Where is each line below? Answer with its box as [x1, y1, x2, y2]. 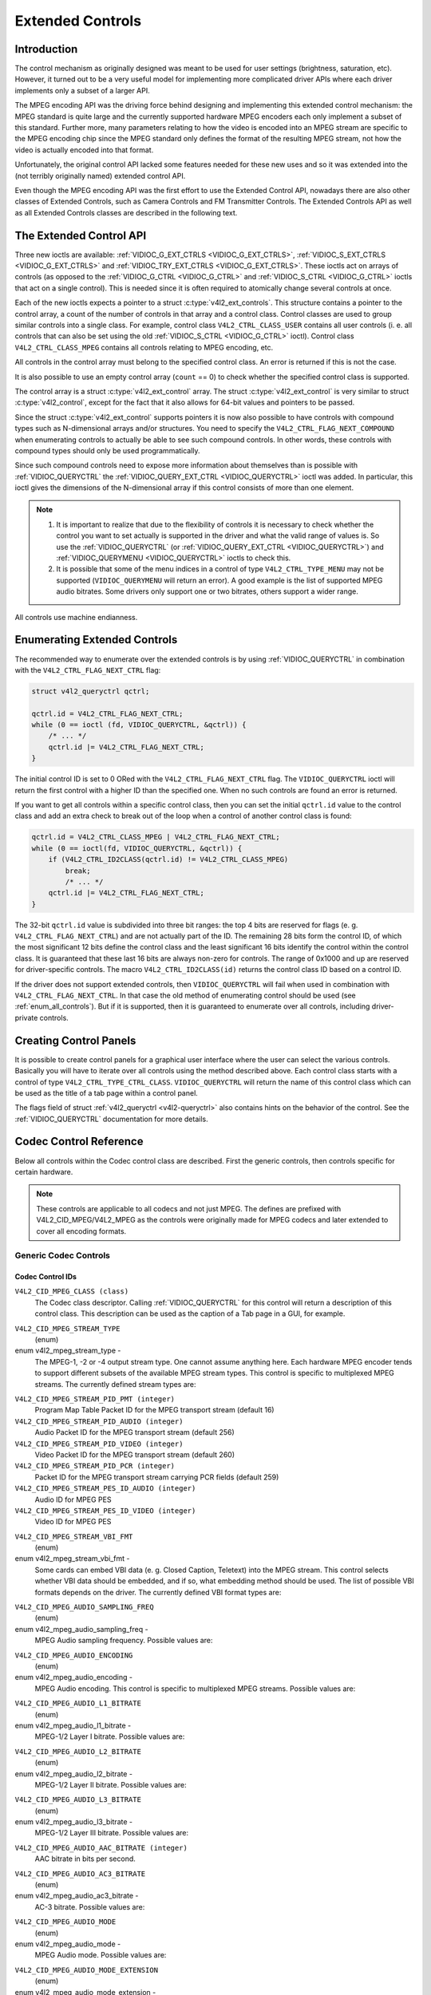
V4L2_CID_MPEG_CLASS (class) [14, 1287, 129, 1296]
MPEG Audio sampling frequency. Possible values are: [34, 1636, 213, 1645]
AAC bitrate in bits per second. [34, 1854, 136, 1863]
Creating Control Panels [14, 1033, 136, 1047]
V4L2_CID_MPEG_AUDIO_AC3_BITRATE [14, 1869, 146, 1878]
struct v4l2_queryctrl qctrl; [31, 686, 150, 696]
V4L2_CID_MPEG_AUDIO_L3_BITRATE [14, 1795, 141, 1804]
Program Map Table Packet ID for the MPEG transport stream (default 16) [34, 1405, 275, 1415]
